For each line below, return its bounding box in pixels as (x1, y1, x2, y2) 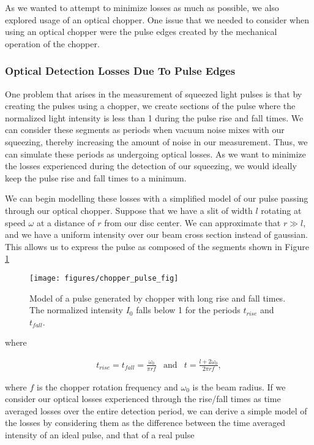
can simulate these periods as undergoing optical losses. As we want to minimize (5, 147, 306, 160)
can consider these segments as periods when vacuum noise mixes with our (5, 123, 285, 136)
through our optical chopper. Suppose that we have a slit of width (5, 203, 253, 216)
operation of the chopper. (5, 37, 100, 50)
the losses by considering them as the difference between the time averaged (5, 416, 286, 429)
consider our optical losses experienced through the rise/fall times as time (5, 392, 281, 405)
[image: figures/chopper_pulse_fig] (29, 273, 179, 283)
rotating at (261, 203, 302, 216)
